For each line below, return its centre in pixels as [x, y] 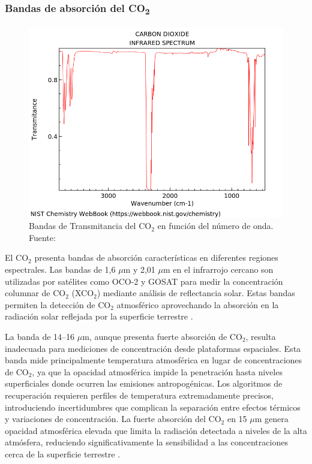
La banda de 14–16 [40, 337]
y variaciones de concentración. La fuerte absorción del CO [113, 419]
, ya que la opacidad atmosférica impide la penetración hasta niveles [157, 371]
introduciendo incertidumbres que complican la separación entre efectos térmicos [153, 407]
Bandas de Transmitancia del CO [90, 226]
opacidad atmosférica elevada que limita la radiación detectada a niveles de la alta [156, 430]
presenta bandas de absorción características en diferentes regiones [156, 257]
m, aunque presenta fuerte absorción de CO [162, 337]
